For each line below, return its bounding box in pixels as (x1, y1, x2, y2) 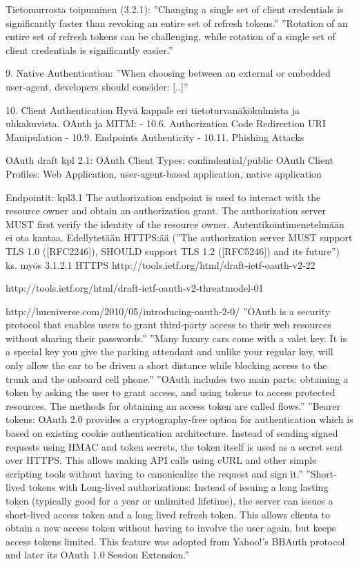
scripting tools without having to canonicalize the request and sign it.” (6, 466, 303, 480)
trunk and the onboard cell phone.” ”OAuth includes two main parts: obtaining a (6, 371, 349, 386)
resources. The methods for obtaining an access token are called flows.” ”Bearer (6, 398, 340, 413)
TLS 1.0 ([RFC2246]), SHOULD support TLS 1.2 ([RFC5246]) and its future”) (6, 243, 340, 258)
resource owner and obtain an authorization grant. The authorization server (6, 203, 327, 218)
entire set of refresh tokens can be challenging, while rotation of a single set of (6, 29, 336, 44)
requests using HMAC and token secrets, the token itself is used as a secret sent (6, 439, 343, 453)
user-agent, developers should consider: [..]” (6, 79, 188, 93)
